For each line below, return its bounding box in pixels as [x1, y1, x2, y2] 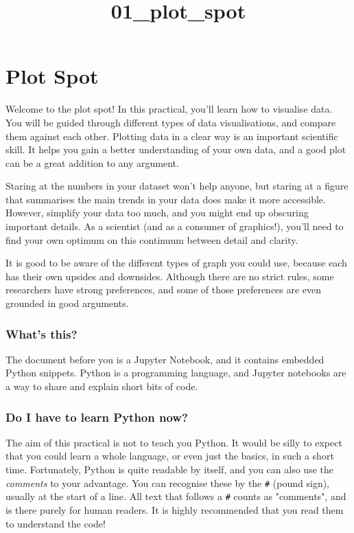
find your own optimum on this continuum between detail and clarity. [5, 232, 298, 247]
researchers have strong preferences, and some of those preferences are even [5, 282, 322, 297]
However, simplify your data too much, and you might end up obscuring [5, 205, 309, 220]
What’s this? [5, 325, 78, 342]
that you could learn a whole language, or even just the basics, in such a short [5, 449, 334, 463]
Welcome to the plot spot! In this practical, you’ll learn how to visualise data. [5, 102, 333, 116]
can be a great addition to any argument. [5, 155, 179, 170]
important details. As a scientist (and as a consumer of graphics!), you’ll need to [5, 219, 344, 234]
